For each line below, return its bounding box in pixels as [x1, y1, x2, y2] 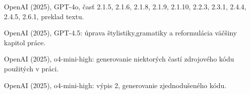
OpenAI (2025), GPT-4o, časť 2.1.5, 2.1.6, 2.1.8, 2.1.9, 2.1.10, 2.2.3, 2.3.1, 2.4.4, [4, 1, 247, 11]
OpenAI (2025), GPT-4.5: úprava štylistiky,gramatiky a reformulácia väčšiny [4, 28, 237, 38]
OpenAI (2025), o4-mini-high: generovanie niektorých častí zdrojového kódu [4, 54, 234, 64]
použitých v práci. [4, 63, 59, 73]
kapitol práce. [4, 37, 46, 47]
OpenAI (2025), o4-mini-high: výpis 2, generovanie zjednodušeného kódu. [4, 80, 227, 90]
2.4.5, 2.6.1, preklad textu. [4, 11, 84, 21]
